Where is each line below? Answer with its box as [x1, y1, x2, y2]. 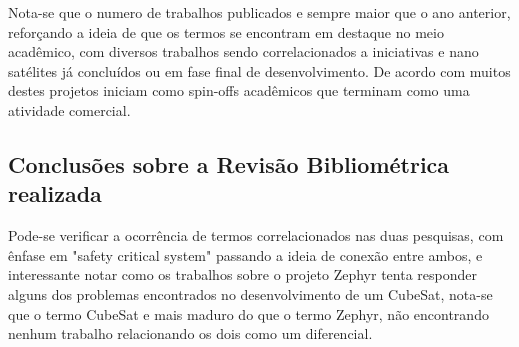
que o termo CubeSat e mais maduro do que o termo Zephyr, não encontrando [8, 303, 489, 324]
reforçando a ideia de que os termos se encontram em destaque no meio [8, 21, 444, 42]
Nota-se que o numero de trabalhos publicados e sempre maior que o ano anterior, [8, 2, 511, 22]
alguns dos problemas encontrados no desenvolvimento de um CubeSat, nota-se [8, 283, 493, 304]
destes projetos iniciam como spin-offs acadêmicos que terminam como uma [8, 80, 470, 101]
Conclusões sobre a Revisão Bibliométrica [8, 148, 450, 179]
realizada [8, 178, 102, 209]
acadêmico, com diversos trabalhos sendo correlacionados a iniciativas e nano [8, 41, 479, 62]
